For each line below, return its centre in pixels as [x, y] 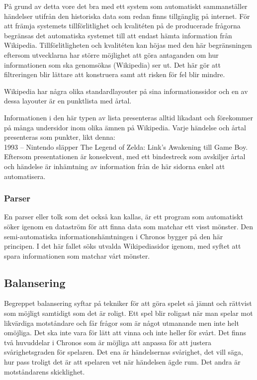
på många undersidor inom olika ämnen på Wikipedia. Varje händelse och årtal [125, 127]
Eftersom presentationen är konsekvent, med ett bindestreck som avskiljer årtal [125, 156]
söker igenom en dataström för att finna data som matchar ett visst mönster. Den [128, 226]
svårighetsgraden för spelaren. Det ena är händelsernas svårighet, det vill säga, [124, 352]
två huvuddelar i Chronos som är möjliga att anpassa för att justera [108, 342]
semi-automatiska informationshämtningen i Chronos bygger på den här [114, 236]
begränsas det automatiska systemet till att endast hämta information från [118, 35]
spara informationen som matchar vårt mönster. [77, 255]
